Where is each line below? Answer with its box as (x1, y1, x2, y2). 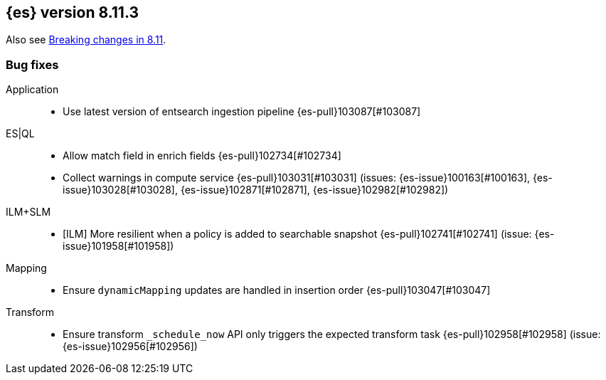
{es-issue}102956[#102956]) (63, 340, 198, 353)
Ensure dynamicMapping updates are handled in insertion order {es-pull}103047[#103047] (63, 284, 491, 297)
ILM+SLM (6, 206, 51, 218)
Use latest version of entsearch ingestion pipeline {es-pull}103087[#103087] (63, 105, 421, 118)
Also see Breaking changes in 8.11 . (6, 33, 166, 46)
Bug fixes (6, 57, 59, 72)
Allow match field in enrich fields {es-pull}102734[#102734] (63, 149, 341, 162)
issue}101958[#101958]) (63, 240, 174, 253)
